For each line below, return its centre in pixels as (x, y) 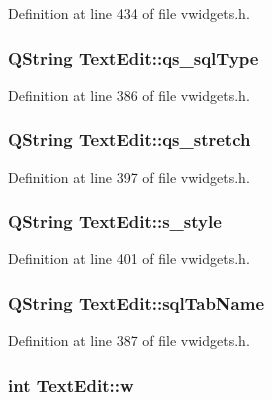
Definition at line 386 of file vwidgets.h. (129, 94)
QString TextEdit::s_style (115, 221)
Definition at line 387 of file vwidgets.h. (129, 340)
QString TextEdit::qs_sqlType (133, 57)
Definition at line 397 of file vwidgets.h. (129, 176)
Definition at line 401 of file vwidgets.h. (129, 258)
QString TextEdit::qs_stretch (129, 139)
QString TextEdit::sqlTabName (136, 302)
